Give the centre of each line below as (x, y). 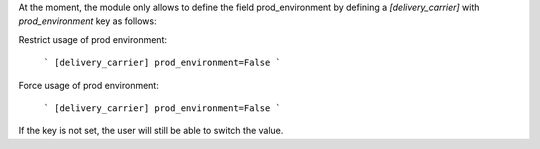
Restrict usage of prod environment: (92, 39)
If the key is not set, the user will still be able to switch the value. (151, 131)
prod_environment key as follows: (87, 21)
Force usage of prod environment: (88, 85)
